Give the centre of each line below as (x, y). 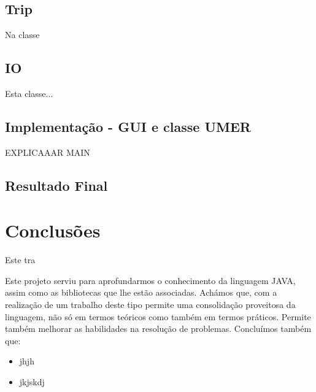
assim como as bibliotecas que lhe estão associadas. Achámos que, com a (141, 292)
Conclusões (53, 230)
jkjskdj (32, 382)
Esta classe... (29, 93)
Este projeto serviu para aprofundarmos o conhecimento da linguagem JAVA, (150, 280)
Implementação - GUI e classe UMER (128, 126)
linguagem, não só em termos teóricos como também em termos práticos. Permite (158, 316)
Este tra (20, 260)
